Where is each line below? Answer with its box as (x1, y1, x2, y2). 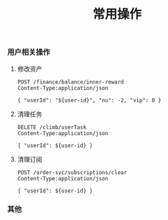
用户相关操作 (7, 47, 51, 57)
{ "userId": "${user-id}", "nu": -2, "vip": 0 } (17, 97, 162, 104)
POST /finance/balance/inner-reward (17, 78, 124, 86)
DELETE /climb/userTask (17, 123, 87, 131)
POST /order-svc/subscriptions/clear (17, 168, 128, 176)
